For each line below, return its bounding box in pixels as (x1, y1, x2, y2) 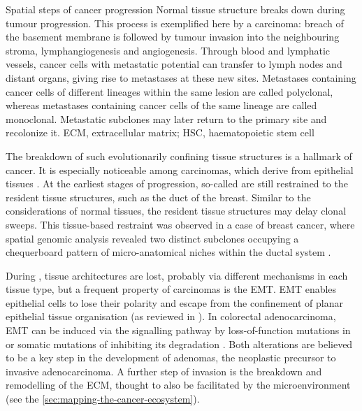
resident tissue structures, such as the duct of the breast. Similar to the (6, 189, 311, 204)
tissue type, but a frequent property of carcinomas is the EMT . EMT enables (6, 282, 337, 296)
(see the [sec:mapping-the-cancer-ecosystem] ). (6, 391, 200, 406)
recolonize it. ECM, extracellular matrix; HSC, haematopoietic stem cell (6, 125, 314, 140)
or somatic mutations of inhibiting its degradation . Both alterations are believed (6, 336, 353, 351)
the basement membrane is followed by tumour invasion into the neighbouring (6, 29, 340, 44)
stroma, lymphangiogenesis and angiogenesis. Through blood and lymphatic (6, 43, 331, 57)
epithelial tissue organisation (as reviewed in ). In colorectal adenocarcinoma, (6, 309, 336, 324)
